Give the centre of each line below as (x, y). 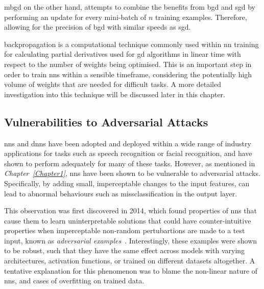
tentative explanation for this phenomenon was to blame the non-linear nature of (131, 270)
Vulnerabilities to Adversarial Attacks (106, 121)
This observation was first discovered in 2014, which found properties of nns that (131, 210)
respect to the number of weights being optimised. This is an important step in (128, 64)
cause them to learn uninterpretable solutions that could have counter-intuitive (128, 220)
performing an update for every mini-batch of (75, 17)
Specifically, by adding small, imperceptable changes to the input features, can (127, 183)
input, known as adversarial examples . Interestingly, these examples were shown (131, 240)
